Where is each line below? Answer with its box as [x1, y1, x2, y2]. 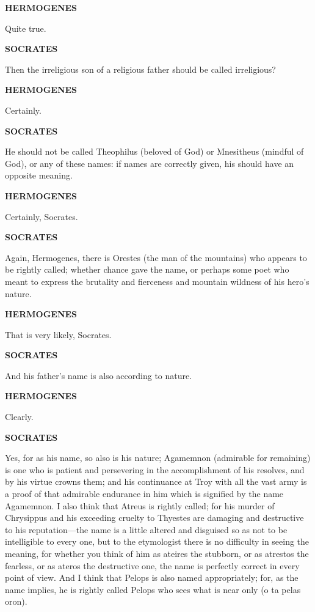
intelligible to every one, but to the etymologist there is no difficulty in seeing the [5, 535, 310, 548]
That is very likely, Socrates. [5, 328, 112, 341]
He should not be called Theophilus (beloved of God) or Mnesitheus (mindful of [5, 145, 304, 158]
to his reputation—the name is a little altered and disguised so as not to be [5, 523, 288, 536]
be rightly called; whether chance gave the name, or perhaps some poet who [5, 263, 289, 276]
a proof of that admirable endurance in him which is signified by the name [5, 487, 284, 500]
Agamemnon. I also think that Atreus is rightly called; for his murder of [5, 499, 275, 512]
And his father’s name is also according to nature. [5, 369, 192, 382]
